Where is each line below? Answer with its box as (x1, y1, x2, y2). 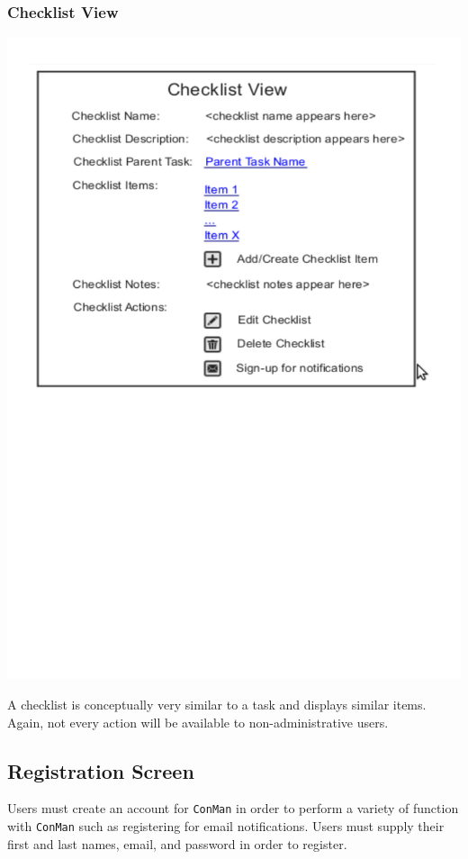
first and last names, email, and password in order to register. (7, 834, 347, 853)
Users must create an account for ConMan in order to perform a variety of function (7, 799, 459, 818)
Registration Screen (7, 756, 194, 784)
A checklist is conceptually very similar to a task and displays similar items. (7, 694, 427, 713)
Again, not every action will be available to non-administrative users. (7, 712, 389, 731)
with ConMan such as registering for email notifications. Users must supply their (7, 816, 445, 835)
